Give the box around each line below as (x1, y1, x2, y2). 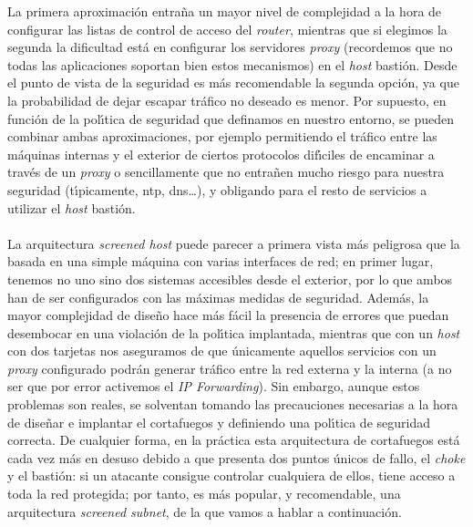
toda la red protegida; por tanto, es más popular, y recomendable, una (7, 484, 401, 503)
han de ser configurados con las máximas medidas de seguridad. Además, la (7, 287, 429, 306)
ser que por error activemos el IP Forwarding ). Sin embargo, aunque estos (7, 377, 420, 396)
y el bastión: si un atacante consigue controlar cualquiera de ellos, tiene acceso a (7, 466, 456, 485)
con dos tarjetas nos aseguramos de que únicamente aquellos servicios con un (7, 341, 437, 360)
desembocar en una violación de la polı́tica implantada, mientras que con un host (7, 323, 460, 342)
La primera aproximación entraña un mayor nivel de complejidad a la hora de (7, 2, 442, 20)
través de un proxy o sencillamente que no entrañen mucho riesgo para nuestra (7, 162, 445, 181)
